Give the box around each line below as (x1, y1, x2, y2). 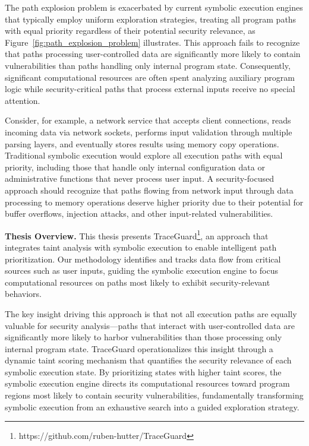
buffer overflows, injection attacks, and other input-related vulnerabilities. (5, 207, 273, 220)
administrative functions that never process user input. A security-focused (5, 172, 275, 185)
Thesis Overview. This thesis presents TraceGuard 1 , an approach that (5, 227, 269, 242)
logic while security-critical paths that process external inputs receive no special (5, 83, 295, 95)
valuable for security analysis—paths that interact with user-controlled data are (5, 319, 295, 331)
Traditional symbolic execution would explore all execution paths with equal (5, 149, 283, 162)
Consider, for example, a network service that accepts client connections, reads (5, 114, 291, 126)
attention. (5, 94, 40, 106)
